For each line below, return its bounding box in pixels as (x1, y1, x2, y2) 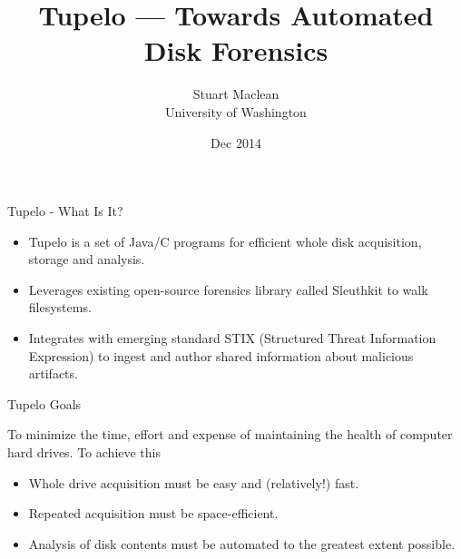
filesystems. (28, 298, 92, 317)
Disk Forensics (143, 32, 329, 69)
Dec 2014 (211, 132, 261, 152)
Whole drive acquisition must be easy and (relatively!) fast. (28, 473, 359, 492)
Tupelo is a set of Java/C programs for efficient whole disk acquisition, (28, 231, 422, 250)
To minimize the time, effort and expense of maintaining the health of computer (7, 425, 453, 444)
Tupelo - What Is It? (7, 201, 123, 221)
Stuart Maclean (192, 84, 280, 103)
